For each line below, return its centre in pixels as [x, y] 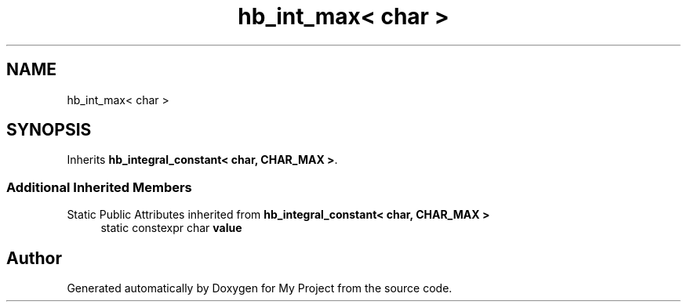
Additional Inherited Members [99, 187]
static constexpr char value [171, 228]
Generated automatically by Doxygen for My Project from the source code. [260, 288]
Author [34, 258]
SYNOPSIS [49, 130]
